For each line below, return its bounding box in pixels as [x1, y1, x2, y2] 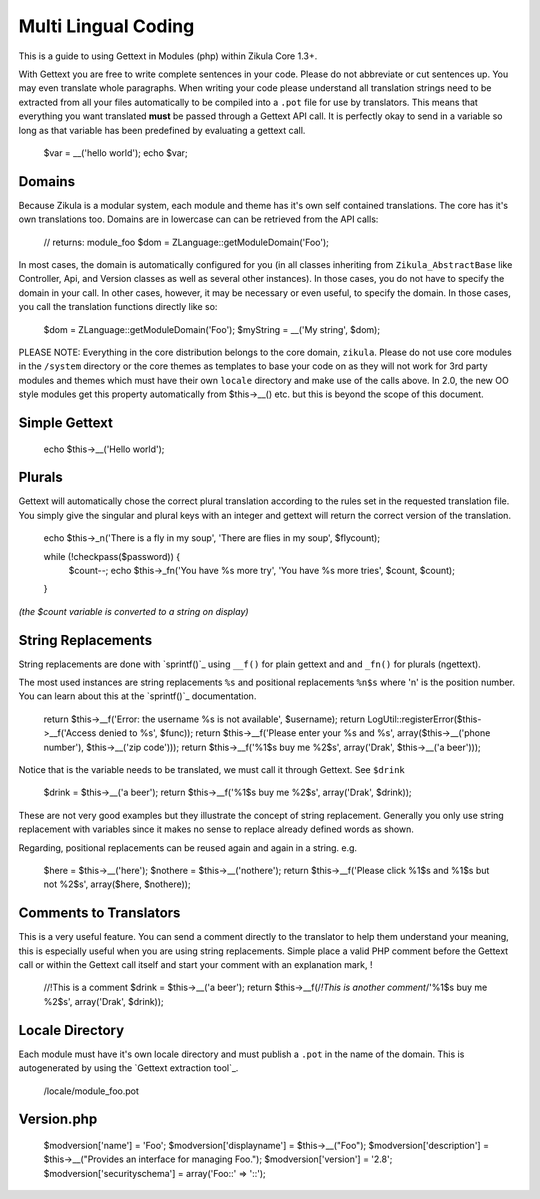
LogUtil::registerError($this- [366, 713, 482, 725]
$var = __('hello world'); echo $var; [43, 146, 189, 159]
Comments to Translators [18, 905, 181, 922]
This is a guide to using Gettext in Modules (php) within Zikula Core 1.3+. [18, 50, 318, 62]
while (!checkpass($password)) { [43, 550, 180, 562]
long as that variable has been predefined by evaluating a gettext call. [18, 124, 306, 136]
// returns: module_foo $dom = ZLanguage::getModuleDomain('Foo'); [43, 236, 330, 248]
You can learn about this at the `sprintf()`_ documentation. [18, 690, 257, 702]
